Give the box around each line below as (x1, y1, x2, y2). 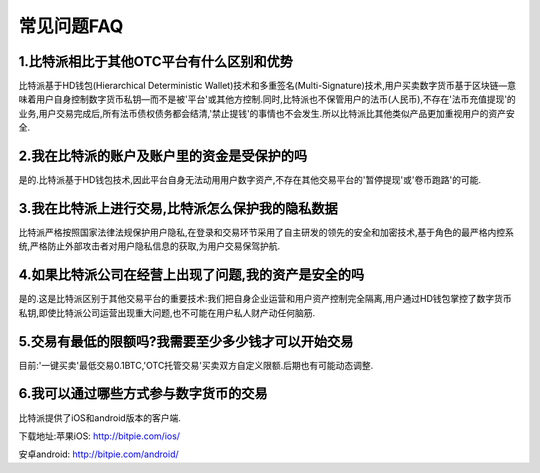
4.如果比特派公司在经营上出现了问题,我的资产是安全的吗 (18, 266, 365, 284)
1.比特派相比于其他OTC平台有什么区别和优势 (18, 53, 294, 70)
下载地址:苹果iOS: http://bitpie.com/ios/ (18, 430, 180, 442)
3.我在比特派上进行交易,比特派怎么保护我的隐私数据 (18, 200, 339, 217)
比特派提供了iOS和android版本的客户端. (18, 411, 182, 424)
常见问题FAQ (18, 15, 124, 37)
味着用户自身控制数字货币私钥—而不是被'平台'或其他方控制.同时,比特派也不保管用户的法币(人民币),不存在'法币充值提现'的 (18, 93, 517, 105)
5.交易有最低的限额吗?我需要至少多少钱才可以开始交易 (18, 333, 354, 350)
